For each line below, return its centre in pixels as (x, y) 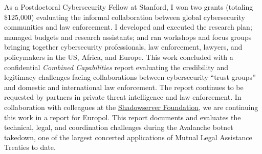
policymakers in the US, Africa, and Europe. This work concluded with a (119, 57)
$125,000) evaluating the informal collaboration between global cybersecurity (125, 17)
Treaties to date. (30, 147)
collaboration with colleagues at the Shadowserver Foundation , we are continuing (131, 107)
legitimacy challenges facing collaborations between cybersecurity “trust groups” (130, 77)
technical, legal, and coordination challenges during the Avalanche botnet (119, 127)
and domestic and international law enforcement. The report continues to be (124, 87)
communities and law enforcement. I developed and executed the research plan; (128, 27)
